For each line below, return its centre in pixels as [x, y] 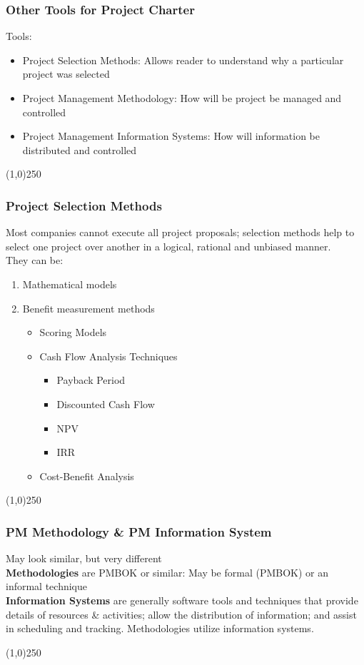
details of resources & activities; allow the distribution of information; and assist [181, 614]
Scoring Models [73, 332]
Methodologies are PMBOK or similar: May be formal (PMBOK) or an [167, 572]
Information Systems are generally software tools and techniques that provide [182, 600]
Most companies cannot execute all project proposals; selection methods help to [180, 232]
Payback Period [91, 380]
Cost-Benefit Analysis [87, 476]
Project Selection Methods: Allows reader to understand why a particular [183, 60]
